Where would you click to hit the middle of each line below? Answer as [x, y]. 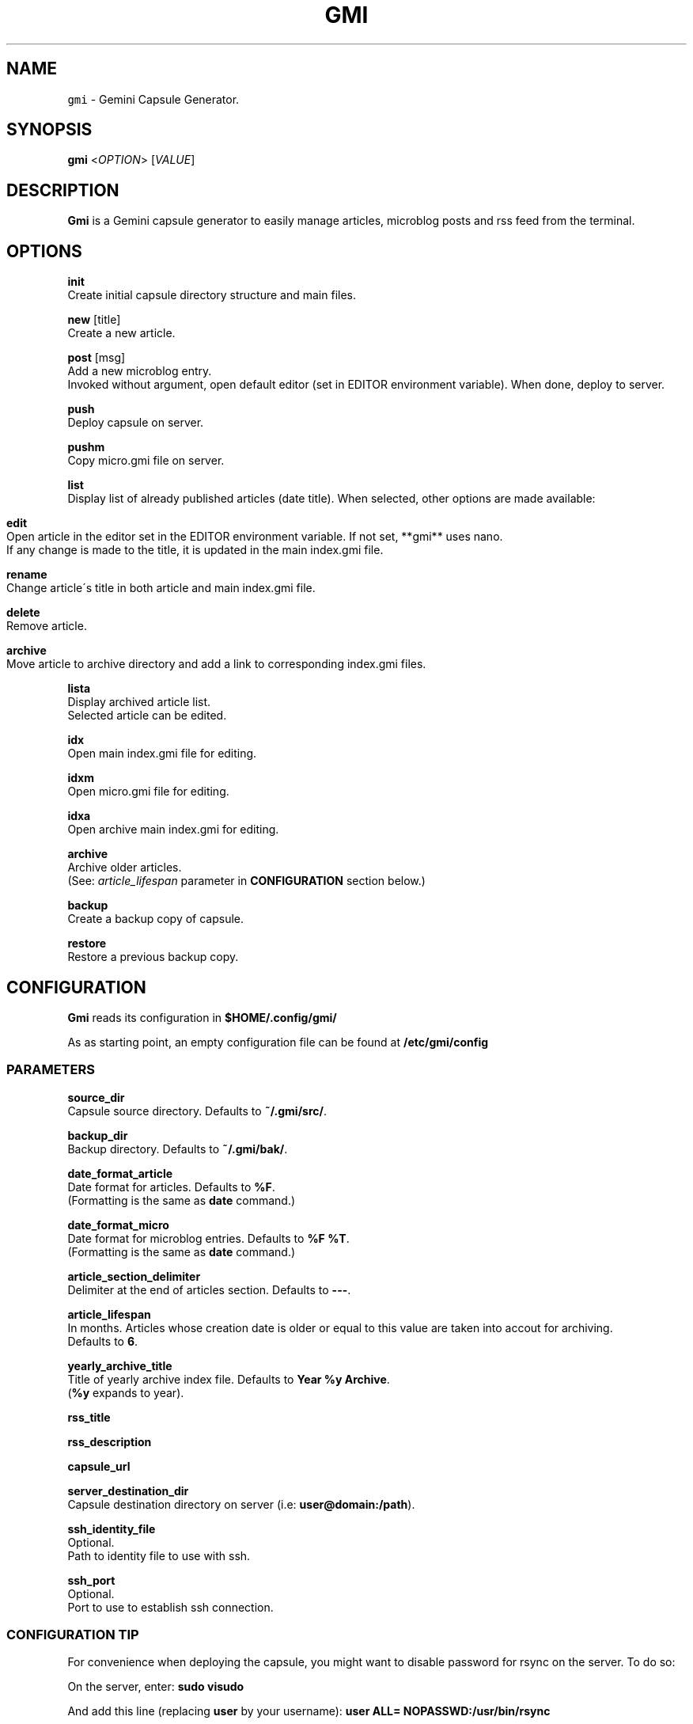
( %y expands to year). [126, 1392]
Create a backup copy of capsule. [156, 919]
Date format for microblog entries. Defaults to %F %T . [208, 1238]
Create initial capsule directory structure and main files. [212, 295]
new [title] [94, 320]
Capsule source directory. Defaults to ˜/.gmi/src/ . [197, 1111]
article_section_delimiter [134, 1276]
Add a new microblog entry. [140, 371]
